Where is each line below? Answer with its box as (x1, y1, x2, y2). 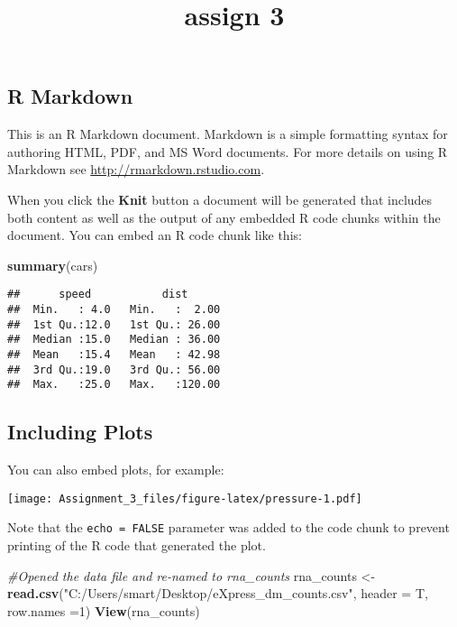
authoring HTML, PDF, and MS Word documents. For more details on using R (7, 142, 448, 161)
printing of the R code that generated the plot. (7, 536, 266, 555)
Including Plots (7, 418, 153, 446)
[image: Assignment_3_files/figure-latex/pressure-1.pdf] (7, 492, 362, 505)
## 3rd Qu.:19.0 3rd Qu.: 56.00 (7, 363, 221, 376)
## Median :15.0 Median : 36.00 (7, 333, 221, 346)
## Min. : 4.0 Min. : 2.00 (7, 303, 221, 316)
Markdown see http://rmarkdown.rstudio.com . (7, 160, 265, 179)
